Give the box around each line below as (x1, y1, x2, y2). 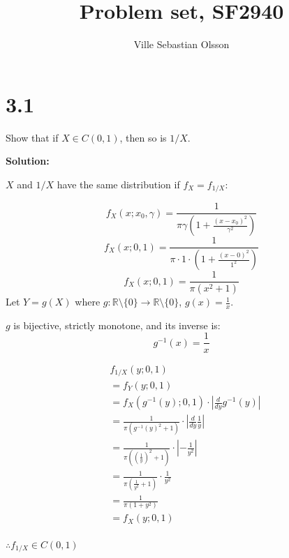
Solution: (6, 153, 50, 168)
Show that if (6, 130, 59, 144)
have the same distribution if (57, 176, 180, 191)
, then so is (119, 130, 167, 144)
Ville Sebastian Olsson (133, 37, 230, 52)
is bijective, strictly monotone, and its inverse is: (13, 317, 221, 332)
